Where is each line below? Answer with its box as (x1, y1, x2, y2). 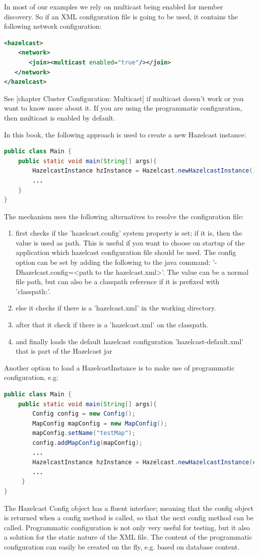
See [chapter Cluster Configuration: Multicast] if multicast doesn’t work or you (4, 93, 244, 103)
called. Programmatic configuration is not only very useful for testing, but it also (4, 522, 250, 532)
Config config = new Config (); (32, 410, 135, 418)
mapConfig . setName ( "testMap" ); (32, 430, 135, 437)
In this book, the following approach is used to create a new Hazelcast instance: (4, 129, 247, 139)
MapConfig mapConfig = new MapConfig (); (32, 420, 168, 427)
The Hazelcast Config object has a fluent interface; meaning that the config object (4, 502, 254, 513)
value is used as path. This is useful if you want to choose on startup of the (15, 237, 245, 247)
